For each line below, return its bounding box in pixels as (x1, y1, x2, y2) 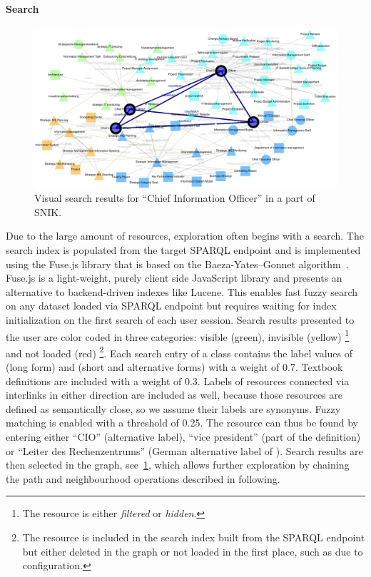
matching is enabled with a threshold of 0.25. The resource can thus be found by (6, 415, 358, 430)
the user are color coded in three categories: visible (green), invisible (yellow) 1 (6, 327, 350, 344)
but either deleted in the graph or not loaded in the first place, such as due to (22, 543, 363, 558)
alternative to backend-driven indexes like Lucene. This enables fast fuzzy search (6, 284, 357, 299)
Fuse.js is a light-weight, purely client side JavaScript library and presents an (6, 270, 342, 285)
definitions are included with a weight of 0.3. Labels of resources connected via (6, 373, 350, 388)
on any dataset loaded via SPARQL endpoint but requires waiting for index (6, 298, 337, 313)
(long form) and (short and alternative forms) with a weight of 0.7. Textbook (6, 359, 343, 374)
